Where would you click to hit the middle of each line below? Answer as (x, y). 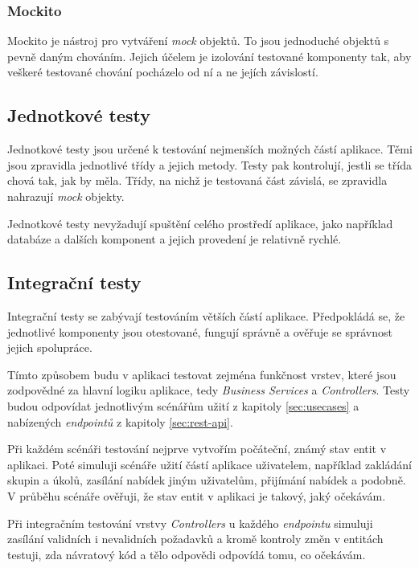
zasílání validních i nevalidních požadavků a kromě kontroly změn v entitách (195, 539)
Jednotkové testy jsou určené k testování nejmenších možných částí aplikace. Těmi (210, 149)
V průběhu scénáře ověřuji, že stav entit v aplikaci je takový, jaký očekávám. (197, 495)
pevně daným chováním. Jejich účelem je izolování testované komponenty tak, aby (209, 56)
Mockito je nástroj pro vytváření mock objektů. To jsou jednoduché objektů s (198, 41)
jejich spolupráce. (50, 347)
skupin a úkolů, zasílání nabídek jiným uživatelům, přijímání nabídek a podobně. (207, 480)
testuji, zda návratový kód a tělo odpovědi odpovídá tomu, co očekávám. (187, 554)
